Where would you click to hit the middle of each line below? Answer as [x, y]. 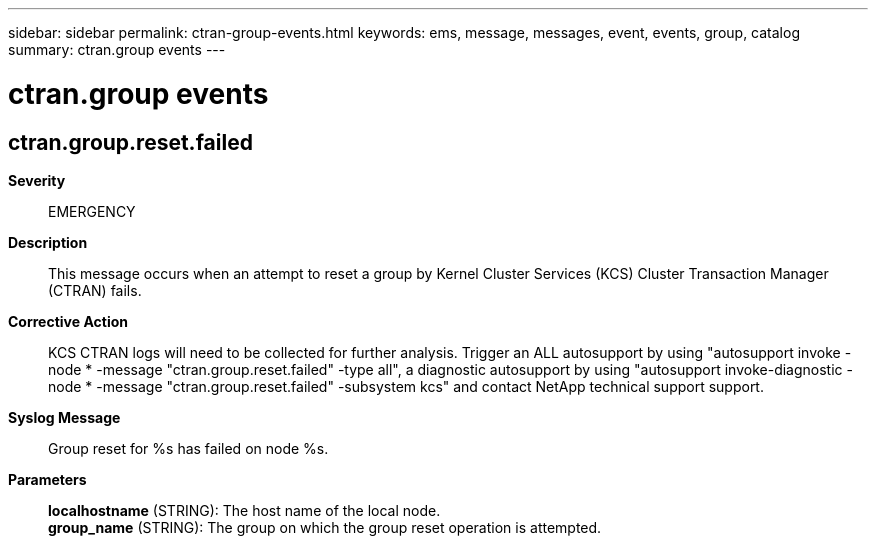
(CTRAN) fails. [95, 290]
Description [48, 242]
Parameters [47, 479]
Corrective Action [68, 321]
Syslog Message [64, 417]
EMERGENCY [92, 211]
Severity [37, 180]
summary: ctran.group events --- [117, 49]
